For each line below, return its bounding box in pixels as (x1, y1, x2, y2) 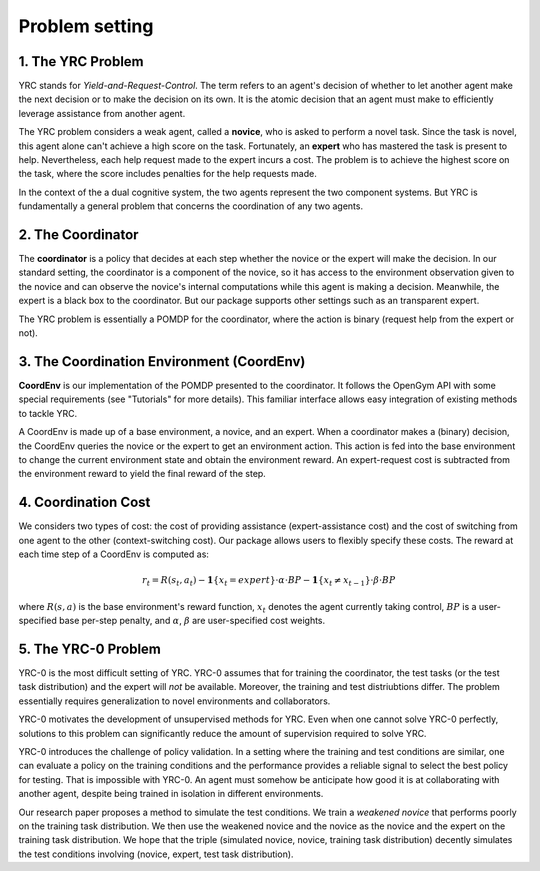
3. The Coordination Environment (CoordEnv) (18, 353, 306, 370)
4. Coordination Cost (18, 494, 151, 511)
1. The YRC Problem (18, 53, 144, 70)
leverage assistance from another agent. (18, 107, 186, 119)
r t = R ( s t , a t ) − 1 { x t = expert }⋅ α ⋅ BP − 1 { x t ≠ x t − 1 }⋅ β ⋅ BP (141, 575, 396, 588)
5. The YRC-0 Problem (18, 640, 162, 657)
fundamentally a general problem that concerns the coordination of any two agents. (18, 200, 364, 212)
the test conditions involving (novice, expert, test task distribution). (18, 848, 294, 860)
